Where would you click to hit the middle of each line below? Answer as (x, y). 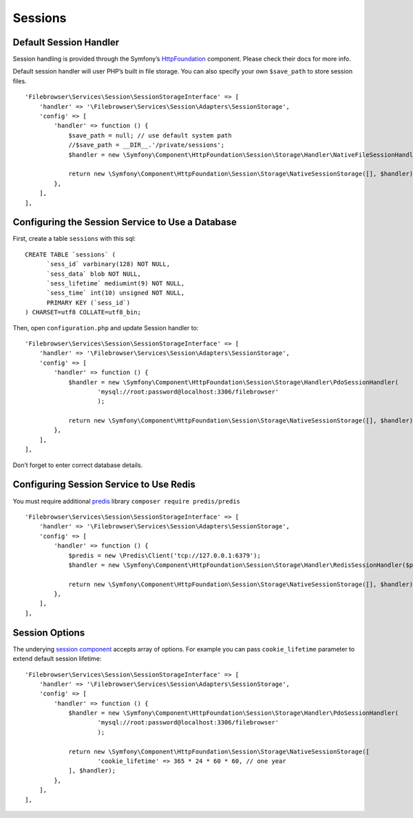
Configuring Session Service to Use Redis (104, 485)
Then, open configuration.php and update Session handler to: (106, 327)
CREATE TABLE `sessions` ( (71, 254)
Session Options (49, 633)
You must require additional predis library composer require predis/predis (127, 501)
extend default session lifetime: (57, 659)
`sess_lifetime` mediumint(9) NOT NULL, (116, 283)
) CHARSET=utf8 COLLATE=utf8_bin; (83, 312)
